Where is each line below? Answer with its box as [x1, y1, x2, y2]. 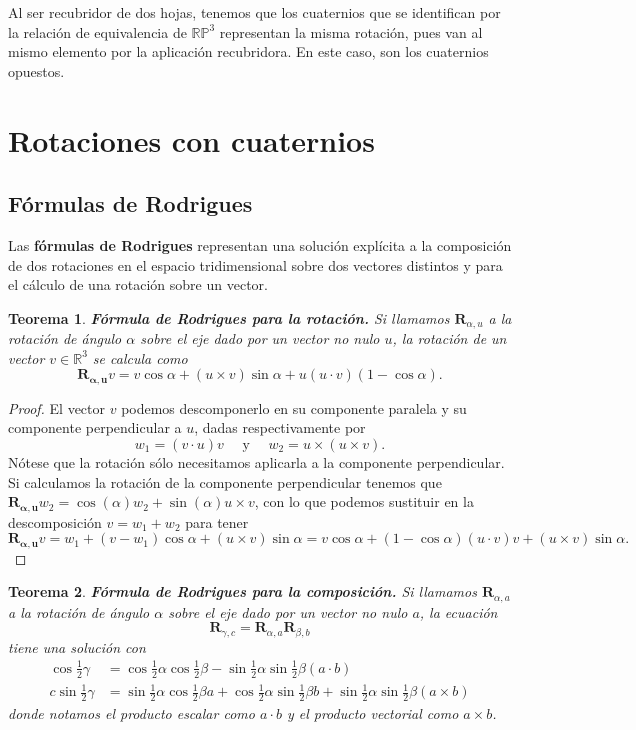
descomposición [8, 511, 102, 532]
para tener [185, 511, 249, 532]
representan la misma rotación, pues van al [219, 21, 483, 42]
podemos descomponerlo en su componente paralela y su [121, 397, 467, 418]
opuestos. [8, 60, 65, 81]
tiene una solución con [8, 636, 146, 657]
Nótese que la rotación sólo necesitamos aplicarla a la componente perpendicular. [8, 452, 505, 473]
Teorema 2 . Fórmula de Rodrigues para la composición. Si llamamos [8, 581, 477, 602]
